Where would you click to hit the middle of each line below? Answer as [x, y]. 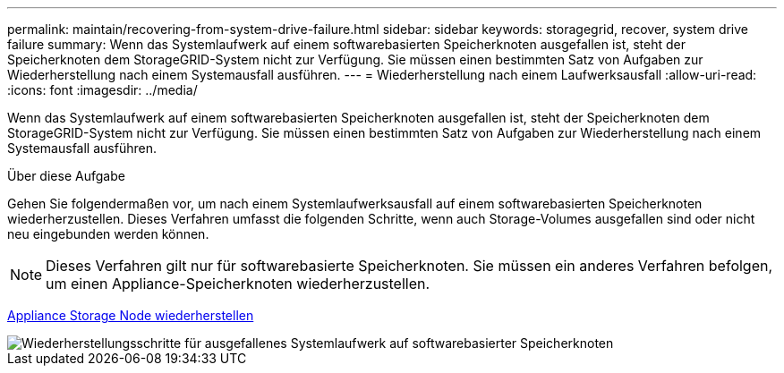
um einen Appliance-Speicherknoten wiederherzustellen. [238, 284]
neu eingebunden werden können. [108, 234]
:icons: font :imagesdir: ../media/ [102, 90]
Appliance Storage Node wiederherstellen [131, 315]
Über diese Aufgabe [66, 176]
